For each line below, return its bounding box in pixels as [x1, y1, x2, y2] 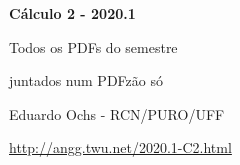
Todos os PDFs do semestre [9, 36, 178, 57]
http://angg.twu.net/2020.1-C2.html [9, 137, 232, 158]
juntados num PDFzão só [9, 70, 163, 91]
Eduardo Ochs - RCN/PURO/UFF [9, 103, 225, 124]
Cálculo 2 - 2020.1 [9, 3, 136, 23]
